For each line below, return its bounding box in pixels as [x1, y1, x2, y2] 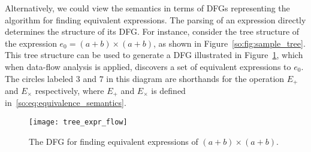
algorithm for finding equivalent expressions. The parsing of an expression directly [5, 13, 306, 26]
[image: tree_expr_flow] [29, 118, 128, 127]
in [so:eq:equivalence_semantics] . [5, 96, 126, 109]
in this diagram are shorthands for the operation [106, 72, 285, 84]
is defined [151, 84, 186, 97]
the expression [5, 37, 57, 49]
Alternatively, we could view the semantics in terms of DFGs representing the [5, 2, 290, 14]
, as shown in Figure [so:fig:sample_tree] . [153, 37, 306, 49]
